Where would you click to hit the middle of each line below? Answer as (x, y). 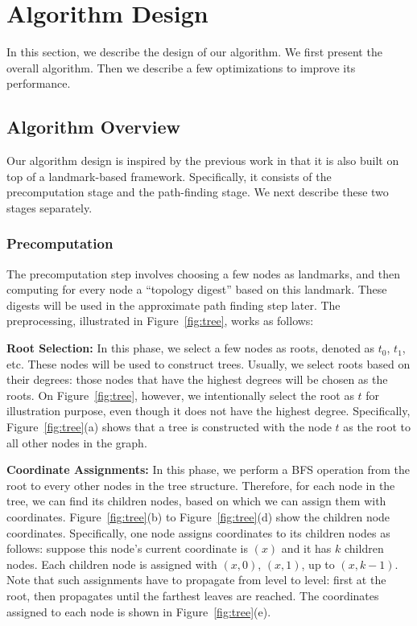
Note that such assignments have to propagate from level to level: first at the (196, 580)
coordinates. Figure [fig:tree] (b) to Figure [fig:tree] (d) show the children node (198, 517)
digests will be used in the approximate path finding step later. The (173, 305)
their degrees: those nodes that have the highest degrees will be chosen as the (197, 379)
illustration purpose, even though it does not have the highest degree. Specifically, (208, 411)
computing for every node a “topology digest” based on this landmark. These (197, 289)
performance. (39, 83)
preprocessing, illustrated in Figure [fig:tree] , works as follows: (160, 321)
